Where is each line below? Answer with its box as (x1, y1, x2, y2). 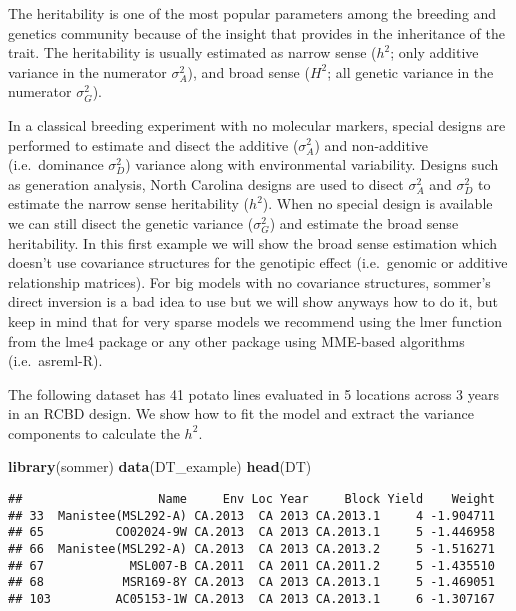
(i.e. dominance (8, 154, 104, 175)
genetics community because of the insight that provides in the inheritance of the (8, 22, 505, 43)
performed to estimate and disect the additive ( (8, 134, 299, 155)
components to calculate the (8, 422, 180, 443)
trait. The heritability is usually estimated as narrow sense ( (8, 42, 377, 63)
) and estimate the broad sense (269, 212, 459, 233)
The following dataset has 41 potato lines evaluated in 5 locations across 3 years (8, 383, 499, 404)
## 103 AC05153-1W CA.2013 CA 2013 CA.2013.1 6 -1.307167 (8, 592, 495, 606)
